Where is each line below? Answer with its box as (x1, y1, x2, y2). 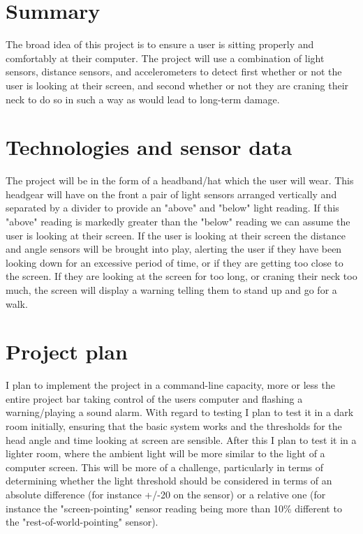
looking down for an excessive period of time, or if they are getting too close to (6, 255, 343, 269)
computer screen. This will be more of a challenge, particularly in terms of (6, 459, 324, 474)
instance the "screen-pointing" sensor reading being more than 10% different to (6, 500, 342, 515)
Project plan (6, 337, 128, 366)
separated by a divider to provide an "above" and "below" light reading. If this (6, 200, 339, 215)
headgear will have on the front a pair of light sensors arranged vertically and (6, 186, 337, 201)
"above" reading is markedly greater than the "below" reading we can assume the (6, 214, 350, 228)
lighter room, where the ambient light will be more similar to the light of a (6, 446, 325, 461)
